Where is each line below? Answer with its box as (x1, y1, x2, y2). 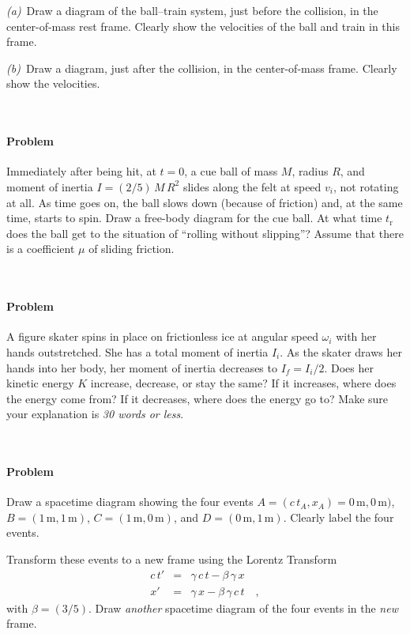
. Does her (324, 359, 374, 375)
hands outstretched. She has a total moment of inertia (6, 343, 269, 360)
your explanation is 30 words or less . (6, 406, 184, 422)
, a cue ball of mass (184, 163, 278, 179)
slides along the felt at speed (182, 178, 322, 194)
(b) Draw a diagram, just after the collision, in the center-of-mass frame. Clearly (6, 59, 397, 76)
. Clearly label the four (283, 508, 394, 525)
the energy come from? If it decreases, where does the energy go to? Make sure (6, 390, 389, 406)
